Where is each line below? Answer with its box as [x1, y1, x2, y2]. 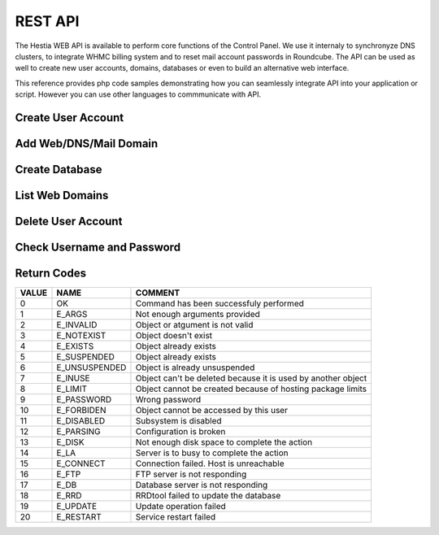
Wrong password [135, 394, 202, 406]
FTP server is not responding [135, 468, 247, 480]
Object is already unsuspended [135, 362, 255, 373]
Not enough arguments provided [135, 309, 260, 320]
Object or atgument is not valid [135, 320, 254, 331]
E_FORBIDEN [56, 405, 106, 416]
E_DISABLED [56, 415, 106, 427]
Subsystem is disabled [135, 415, 223, 427]
